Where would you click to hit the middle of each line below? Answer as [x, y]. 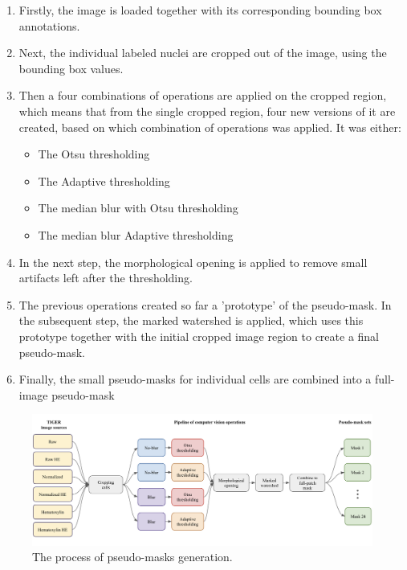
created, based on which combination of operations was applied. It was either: [210, 127]
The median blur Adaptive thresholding [136, 234]
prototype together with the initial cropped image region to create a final [199, 336]
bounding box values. [71, 68]
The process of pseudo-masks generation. [132, 557]
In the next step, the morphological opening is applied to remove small [193, 262]
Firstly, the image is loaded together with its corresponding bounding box [200, 10]
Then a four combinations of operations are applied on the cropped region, [203, 95]
